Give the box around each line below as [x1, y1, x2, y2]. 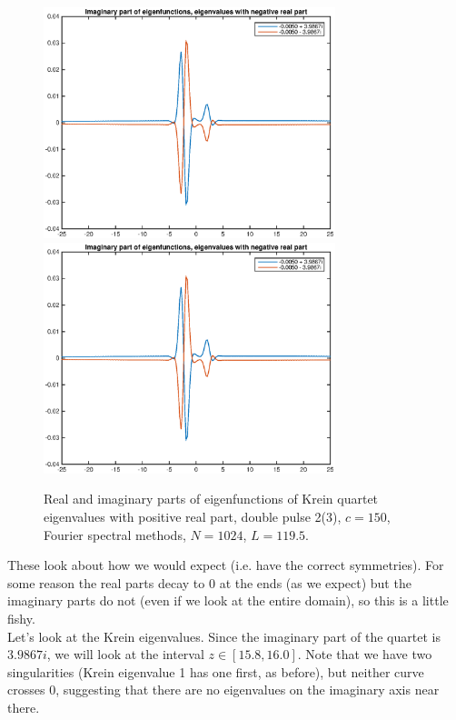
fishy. [7, 608, 35, 627]
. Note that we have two [297, 645, 432, 664]
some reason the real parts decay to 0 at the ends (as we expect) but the [7, 573, 411, 592]
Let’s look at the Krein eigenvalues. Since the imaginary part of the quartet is [7, 626, 441, 645]
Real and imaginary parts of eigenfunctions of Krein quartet [44, 489, 379, 508]
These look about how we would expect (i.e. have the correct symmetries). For [7, 555, 444, 575]
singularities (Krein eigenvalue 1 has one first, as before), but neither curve [7, 662, 424, 681]
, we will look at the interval [46, 645, 204, 664]
